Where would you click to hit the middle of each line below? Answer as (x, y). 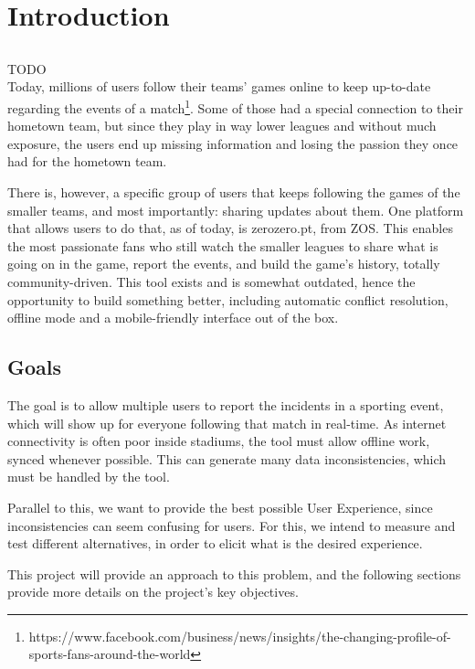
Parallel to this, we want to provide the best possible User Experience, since (220, 507)
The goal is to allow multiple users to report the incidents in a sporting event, (226, 404)
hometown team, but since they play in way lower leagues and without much (222, 126)
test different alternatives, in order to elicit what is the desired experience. (215, 543)
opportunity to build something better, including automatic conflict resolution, (228, 299)
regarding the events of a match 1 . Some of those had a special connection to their (235, 106)
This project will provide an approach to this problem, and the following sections (234, 573)
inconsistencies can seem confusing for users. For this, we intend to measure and (232, 525)
